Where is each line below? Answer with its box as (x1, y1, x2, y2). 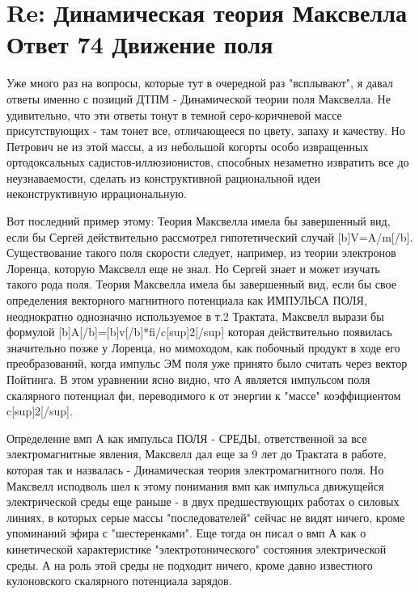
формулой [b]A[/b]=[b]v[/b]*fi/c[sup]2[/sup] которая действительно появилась (6, 323, 392, 340)
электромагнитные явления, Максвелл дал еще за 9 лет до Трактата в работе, (6, 445, 387, 462)
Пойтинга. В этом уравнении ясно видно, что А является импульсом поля (6, 371, 370, 387)
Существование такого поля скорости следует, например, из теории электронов (6, 244, 396, 261)
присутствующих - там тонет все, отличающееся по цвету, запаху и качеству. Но (6, 122, 405, 139)
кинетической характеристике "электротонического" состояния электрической (6, 540, 387, 557)
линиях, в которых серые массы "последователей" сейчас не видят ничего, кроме (6, 508, 405, 525)
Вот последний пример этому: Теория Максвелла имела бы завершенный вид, (6, 213, 391, 230)
